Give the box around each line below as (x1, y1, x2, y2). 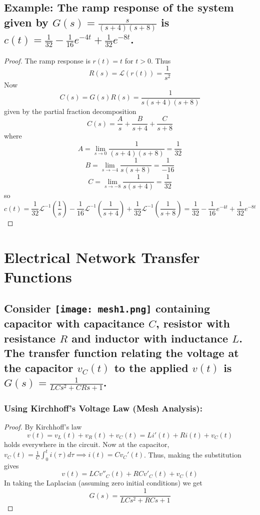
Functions (4, 266, 72, 286)
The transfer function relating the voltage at (4, 345, 239, 360)
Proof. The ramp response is (4, 55, 90, 65)
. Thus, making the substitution (143, 449, 241, 459)
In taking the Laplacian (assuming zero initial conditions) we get (4, 477, 202, 488)
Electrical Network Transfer (4, 246, 200, 267)
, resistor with (155, 315, 230, 331)
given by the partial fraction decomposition (4, 105, 136, 116)
